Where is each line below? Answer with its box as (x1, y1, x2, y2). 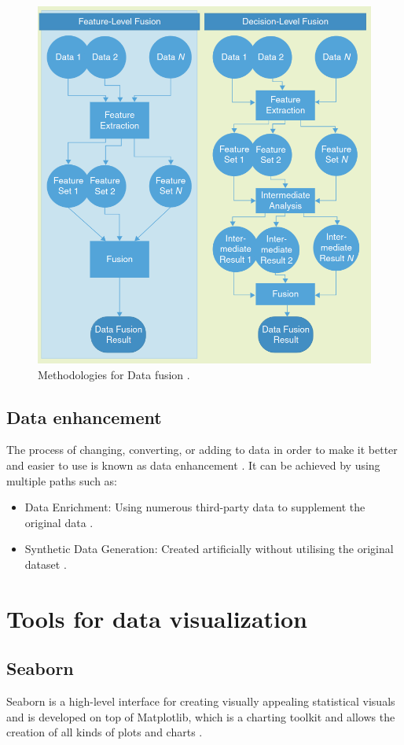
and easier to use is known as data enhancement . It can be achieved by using (6, 456, 380, 473)
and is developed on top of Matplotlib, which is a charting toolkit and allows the (6, 708, 395, 725)
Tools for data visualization (6, 602, 307, 634)
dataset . (24, 555, 67, 572)
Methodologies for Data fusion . (38, 366, 190, 382)
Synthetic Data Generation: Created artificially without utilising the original (24, 540, 394, 557)
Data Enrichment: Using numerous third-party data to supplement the (24, 499, 365, 515)
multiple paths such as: (6, 472, 118, 489)
